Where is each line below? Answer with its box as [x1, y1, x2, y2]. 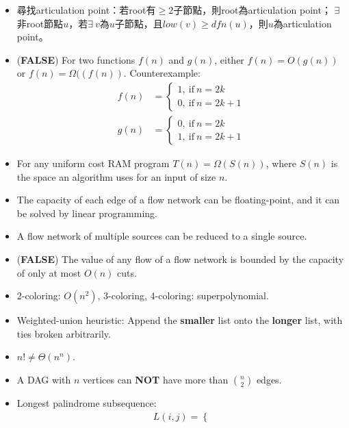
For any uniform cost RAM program [16, 156, 170, 171]
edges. [256, 372, 282, 386]
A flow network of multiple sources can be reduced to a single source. [16, 229, 307, 243]
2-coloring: [16, 288, 61, 303]
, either [214, 52, 244, 66]
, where [266, 156, 296, 171]
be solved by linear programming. [16, 205, 157, 220]
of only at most [16, 265, 81, 279]
